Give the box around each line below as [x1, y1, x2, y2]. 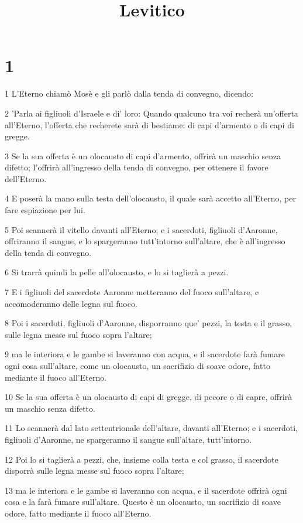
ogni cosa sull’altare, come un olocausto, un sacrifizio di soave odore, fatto [5, 360, 270, 371]
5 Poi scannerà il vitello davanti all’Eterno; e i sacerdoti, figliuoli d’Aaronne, [5, 223, 278, 235]
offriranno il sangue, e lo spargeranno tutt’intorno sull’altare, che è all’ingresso [5, 235, 285, 247]
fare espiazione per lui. [5, 204, 85, 216]
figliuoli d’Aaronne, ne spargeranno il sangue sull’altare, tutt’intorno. [5, 433, 252, 445]
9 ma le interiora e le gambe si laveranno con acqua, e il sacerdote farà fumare [5, 348, 285, 360]
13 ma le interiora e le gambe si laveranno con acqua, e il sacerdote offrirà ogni [5, 484, 287, 496]
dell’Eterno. [5, 172, 47, 184]
